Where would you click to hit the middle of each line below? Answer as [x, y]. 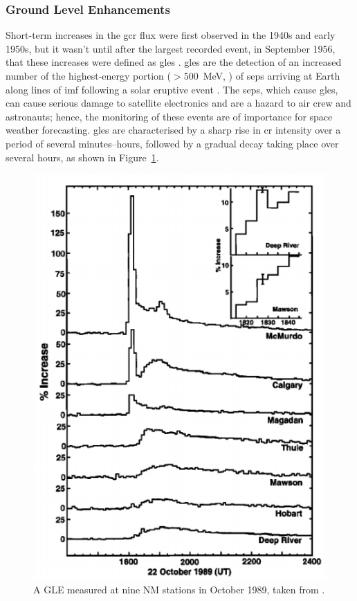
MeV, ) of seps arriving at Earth [272, 75]
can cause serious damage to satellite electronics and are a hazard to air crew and [178, 103]
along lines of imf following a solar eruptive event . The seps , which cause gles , [172, 89]
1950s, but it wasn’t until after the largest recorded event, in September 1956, [171, 48]
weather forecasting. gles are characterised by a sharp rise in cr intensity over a [173, 130]
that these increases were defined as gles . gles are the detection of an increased [174, 62]
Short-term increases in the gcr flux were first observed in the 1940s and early [171, 35]
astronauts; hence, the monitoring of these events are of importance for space [169, 116]
